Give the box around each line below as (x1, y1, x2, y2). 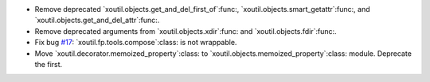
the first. (34, 59, 63, 69)
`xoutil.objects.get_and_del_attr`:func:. (34, 16, 160, 25)
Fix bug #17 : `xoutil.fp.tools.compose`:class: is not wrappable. (34, 38, 237, 47)
